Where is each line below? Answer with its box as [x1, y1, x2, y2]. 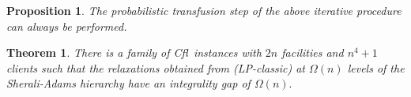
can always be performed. [6, 17, 127, 34]
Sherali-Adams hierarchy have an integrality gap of [6, 75, 251, 91]
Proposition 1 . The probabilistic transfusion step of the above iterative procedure [6, 2, 402, 18]
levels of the [347, 59, 405, 76]
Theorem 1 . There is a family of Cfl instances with [6, 44, 262, 61]
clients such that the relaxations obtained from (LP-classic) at [6, 59, 305, 76]
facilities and [281, 44, 344, 61]
